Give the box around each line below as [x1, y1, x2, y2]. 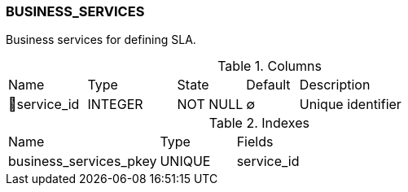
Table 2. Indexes [208, 115, 309, 132]
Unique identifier [299, 96, 401, 113]
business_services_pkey [8, 153, 157, 170]
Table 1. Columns [217, 58, 322, 75]
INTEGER [87, 96, 143, 113]
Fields [236, 133, 274, 151]
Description [299, 76, 371, 94]
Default [246, 76, 291, 94]
